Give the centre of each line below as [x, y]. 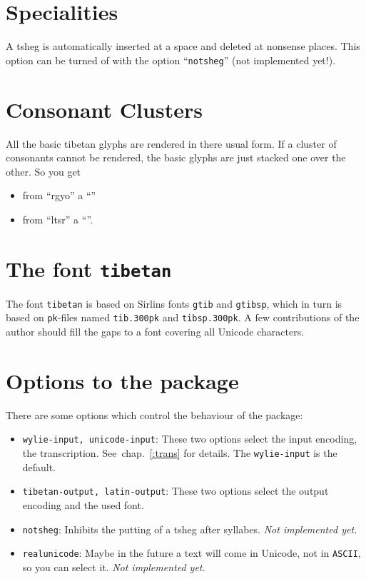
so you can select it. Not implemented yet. [114, 567]
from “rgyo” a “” [59, 195]
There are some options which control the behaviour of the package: [154, 414]
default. [39, 467]
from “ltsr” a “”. [57, 219]
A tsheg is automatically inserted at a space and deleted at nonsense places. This [183, 46]
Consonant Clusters [104, 109]
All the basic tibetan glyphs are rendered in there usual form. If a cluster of [171, 143]
